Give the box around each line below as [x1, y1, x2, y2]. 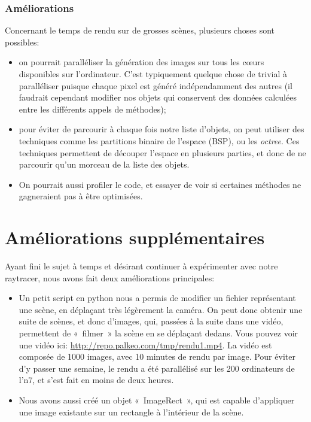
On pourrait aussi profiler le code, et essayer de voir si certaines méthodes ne [19, 178, 301, 190]
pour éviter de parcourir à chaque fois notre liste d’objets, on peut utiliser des [19, 123, 304, 135]
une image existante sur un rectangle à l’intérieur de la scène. [19, 405, 244, 418]
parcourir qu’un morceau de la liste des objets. [19, 158, 190, 171]
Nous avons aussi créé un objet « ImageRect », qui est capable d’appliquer [19, 394, 295, 406]
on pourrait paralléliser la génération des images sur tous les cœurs [19, 56, 264, 68]
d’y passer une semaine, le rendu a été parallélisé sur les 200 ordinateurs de [19, 362, 295, 374]
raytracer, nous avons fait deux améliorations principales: [5, 271, 215, 284]
